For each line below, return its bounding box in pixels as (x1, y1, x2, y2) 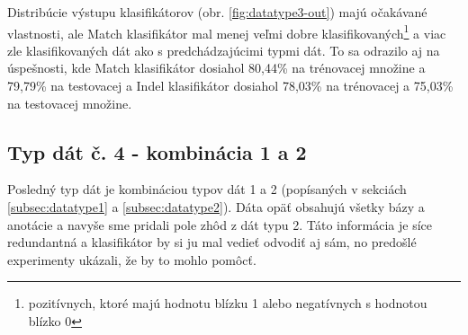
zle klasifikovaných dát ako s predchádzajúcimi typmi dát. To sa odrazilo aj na (7, 40, 440, 59)
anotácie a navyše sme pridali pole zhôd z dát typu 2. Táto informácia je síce (7, 215, 432, 234)
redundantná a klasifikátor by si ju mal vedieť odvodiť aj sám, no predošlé (7, 233, 417, 251)
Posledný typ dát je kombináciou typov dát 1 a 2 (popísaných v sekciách (7, 180, 407, 198)
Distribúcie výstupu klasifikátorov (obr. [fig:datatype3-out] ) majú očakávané (7, 3, 427, 21)
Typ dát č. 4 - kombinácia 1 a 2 (7, 137, 307, 165)
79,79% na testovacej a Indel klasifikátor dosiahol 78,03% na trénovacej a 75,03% (7, 76, 454, 95)
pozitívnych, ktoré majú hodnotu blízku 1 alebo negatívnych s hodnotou (28, 294, 427, 313)
